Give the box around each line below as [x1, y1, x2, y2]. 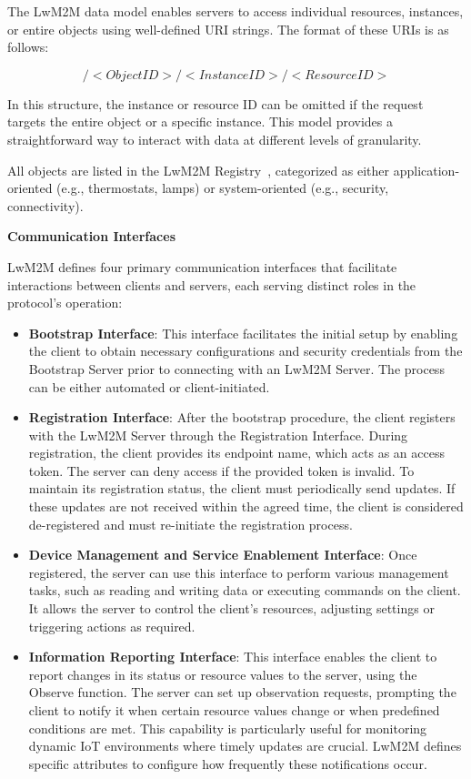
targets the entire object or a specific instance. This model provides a [7, 112, 394, 131]
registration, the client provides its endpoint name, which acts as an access [28, 443, 445, 462]
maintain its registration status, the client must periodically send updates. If [28, 479, 456, 498]
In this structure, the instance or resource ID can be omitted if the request [7, 94, 424, 113]
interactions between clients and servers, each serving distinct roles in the [7, 275, 416, 294]
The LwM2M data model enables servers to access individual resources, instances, [7, 2, 464, 20]
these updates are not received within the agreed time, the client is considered [28, 497, 464, 516]
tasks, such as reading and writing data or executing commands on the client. [28, 581, 461, 600]
